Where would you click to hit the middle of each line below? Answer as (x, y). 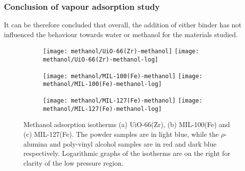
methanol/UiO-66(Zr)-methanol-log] (101, 60)
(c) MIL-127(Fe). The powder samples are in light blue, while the (121, 134)
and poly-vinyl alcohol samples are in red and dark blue (133, 143)
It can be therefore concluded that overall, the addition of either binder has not (123, 25)
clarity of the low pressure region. (73, 162)
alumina (36, 143)
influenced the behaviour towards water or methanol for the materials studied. (121, 34)
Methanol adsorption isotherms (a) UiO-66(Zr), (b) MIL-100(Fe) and (127, 124)
